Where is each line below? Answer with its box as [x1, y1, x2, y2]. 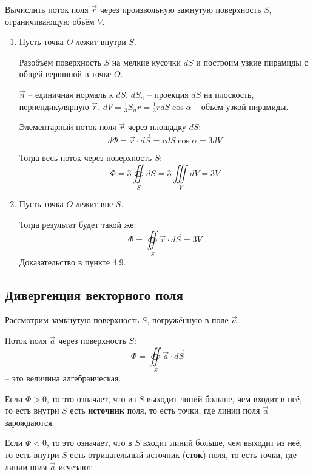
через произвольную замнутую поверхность [99, 3, 261, 15]
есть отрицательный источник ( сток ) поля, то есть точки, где [70, 448, 297, 460]
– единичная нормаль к [28, 87, 113, 100]
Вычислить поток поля [5, 3, 89, 15]
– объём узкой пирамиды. [194, 100, 289, 112]
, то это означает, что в [46, 436, 132, 449]
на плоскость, [203, 87, 254, 100]
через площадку [127, 120, 186, 133]
